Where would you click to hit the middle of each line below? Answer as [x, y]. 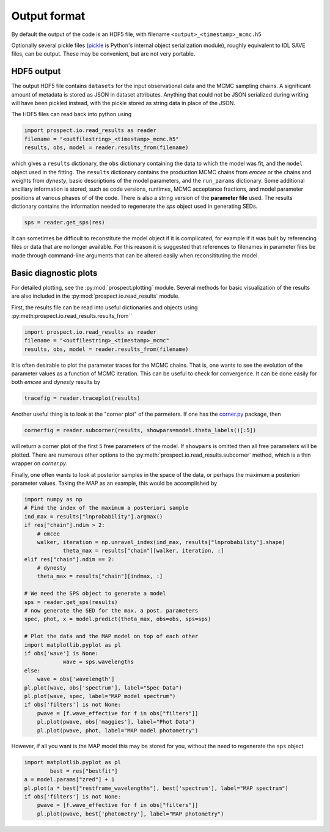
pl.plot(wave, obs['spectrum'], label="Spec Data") [103, 687]
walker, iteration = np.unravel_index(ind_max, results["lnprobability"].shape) [161, 542]
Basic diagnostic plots [54, 273]
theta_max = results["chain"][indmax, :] [100, 576]
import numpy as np [53, 499]
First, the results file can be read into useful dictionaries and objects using [105, 307]
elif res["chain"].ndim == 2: [69, 559]
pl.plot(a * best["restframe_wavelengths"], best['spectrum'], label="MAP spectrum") [156, 788]
